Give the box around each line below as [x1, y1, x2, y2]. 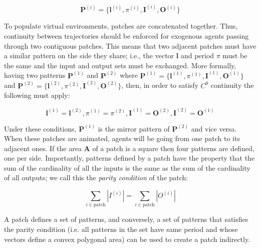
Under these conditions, [4, 123, 77, 134]
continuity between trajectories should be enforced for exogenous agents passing [4, 31, 249, 41]
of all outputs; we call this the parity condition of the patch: [4, 172, 188, 183]
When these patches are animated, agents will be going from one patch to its [4, 133, 240, 144]
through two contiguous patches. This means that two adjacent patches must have [4, 40, 256, 51]
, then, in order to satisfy [121, 80, 198, 90]
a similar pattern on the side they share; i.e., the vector [4, 50, 174, 61]
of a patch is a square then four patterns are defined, [92, 143, 254, 153]
